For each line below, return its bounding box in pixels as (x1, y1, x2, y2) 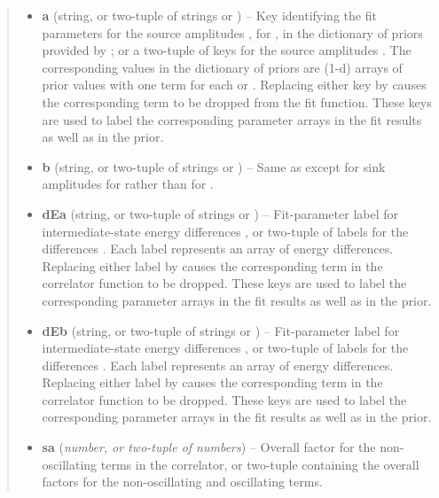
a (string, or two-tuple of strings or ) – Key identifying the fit (42, 6, 377, 24)
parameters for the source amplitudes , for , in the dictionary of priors (42, 23, 423, 42)
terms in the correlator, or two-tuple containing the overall (100, 455, 419, 473)
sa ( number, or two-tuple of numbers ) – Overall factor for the (42, 438, 376, 456)
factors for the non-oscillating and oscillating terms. (42, 472, 323, 491)
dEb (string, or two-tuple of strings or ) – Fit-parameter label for (42, 321, 400, 339)
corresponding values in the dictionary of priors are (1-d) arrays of (42, 58, 403, 76)
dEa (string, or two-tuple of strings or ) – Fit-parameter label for (42, 204, 398, 222)
